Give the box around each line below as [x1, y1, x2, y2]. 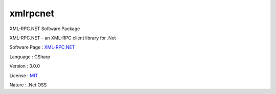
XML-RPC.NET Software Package [9, 26, 80, 32]
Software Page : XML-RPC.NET [9, 44, 75, 51]
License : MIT [9, 72, 38, 79]
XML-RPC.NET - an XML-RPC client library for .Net [9, 35, 116, 41]
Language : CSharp [9, 54, 51, 60]
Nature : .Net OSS [9, 82, 47, 88]
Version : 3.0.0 [9, 63, 40, 69]
